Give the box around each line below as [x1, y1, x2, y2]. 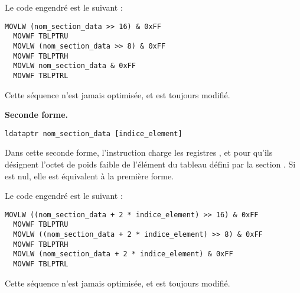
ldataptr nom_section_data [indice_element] [5, 129, 182, 138]
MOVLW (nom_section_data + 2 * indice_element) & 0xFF [13, 250, 233, 259]
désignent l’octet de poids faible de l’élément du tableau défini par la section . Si [5, 157, 296, 170]
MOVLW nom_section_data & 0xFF [13, 62, 136, 70]
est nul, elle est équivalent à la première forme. [5, 169, 174, 182]
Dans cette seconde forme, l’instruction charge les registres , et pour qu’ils [5, 146, 273, 159]
